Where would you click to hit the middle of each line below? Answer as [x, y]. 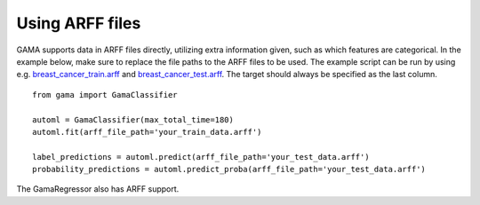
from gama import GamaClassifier [105, 95]
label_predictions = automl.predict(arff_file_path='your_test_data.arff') [201, 157]
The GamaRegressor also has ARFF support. [98, 189]
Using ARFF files [79, 23]
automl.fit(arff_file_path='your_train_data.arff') [147, 132]
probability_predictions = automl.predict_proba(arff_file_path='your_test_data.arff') [229, 170]
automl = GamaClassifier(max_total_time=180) [133, 119]
